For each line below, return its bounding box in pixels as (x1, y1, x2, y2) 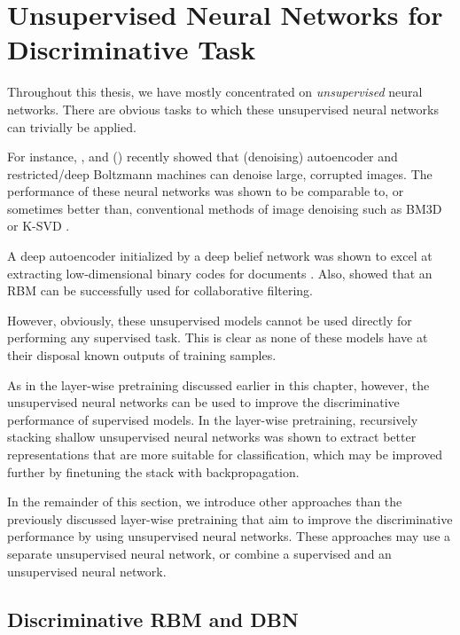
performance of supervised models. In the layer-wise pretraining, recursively (7, 410, 418, 428)
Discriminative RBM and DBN (7, 605, 299, 632)
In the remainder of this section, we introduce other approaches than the (7, 492, 402, 511)
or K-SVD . (7, 216, 70, 235)
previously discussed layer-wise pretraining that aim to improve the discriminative (7, 509, 453, 528)
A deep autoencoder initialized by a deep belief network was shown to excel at (7, 247, 433, 265)
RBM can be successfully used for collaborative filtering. (7, 281, 313, 300)
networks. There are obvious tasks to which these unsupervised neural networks (7, 99, 439, 118)
